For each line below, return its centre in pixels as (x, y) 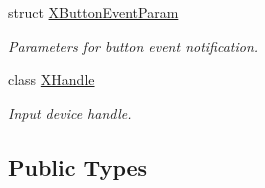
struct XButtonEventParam (93, 12)
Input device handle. (70, 112)
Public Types (78, 166)
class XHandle (51, 79)
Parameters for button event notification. (133, 45)
